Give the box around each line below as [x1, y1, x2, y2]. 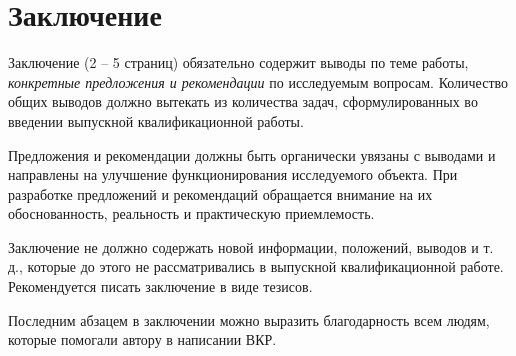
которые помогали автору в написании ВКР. [8, 329, 277, 350]
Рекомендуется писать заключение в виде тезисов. [8, 276, 313, 297]
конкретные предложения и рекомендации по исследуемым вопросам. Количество [8, 71, 509, 92]
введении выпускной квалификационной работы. [8, 110, 304, 131]
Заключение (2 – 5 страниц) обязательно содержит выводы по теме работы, [8, 52, 469, 73]
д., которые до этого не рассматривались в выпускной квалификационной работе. [8, 256, 504, 277]
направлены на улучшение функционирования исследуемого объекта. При [8, 164, 458, 185]
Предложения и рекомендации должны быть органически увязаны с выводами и [8, 144, 496, 165]
